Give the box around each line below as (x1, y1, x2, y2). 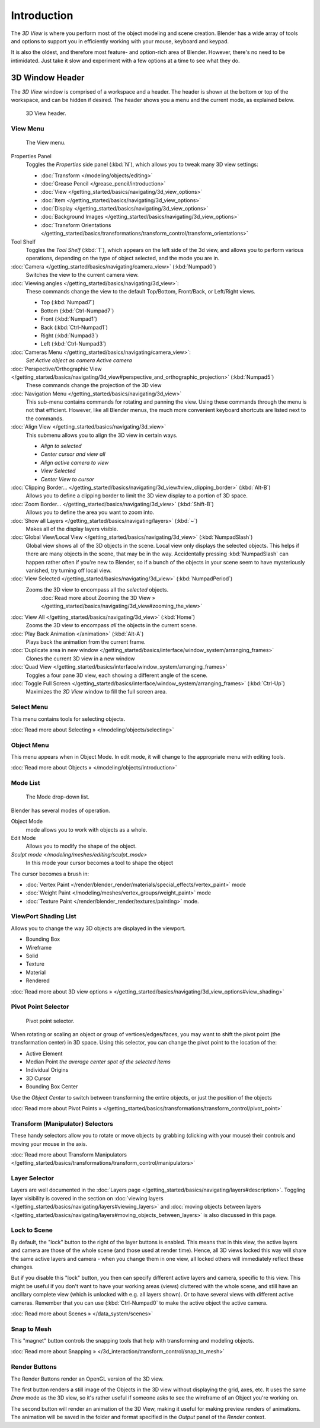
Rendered (25, 977, 50, 984)
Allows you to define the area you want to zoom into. (25, 509, 155, 516)
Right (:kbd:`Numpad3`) (40, 332, 98, 339)
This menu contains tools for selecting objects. (11, 715, 126, 723)
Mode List (11, 779, 41, 787)
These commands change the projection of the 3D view (25, 382, 162, 389)
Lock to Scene (11, 1226, 53, 1234)
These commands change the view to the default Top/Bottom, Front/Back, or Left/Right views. (25, 288, 256, 295)
